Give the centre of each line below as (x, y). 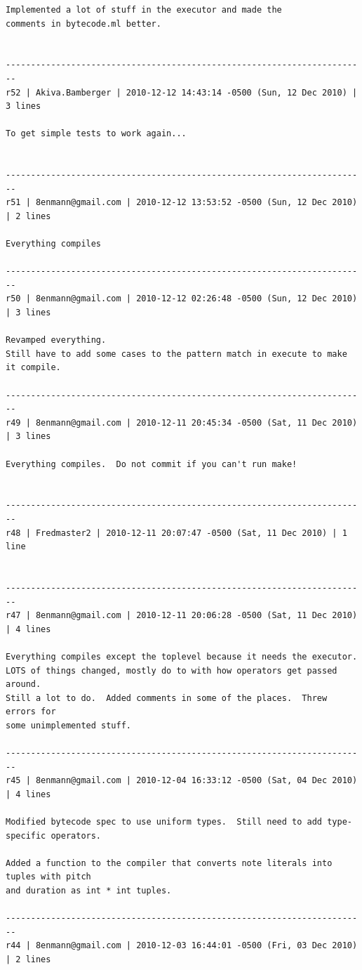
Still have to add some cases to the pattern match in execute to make (176, 354)
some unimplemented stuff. (68, 725)
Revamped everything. (56, 340)
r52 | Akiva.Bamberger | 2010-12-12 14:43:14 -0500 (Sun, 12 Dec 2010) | (182, 92)
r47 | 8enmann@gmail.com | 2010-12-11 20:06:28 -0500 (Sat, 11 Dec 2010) (182, 616)
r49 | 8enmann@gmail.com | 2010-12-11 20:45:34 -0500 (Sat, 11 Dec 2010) (182, 422)
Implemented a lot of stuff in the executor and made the (144, 10)
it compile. (33, 368)
